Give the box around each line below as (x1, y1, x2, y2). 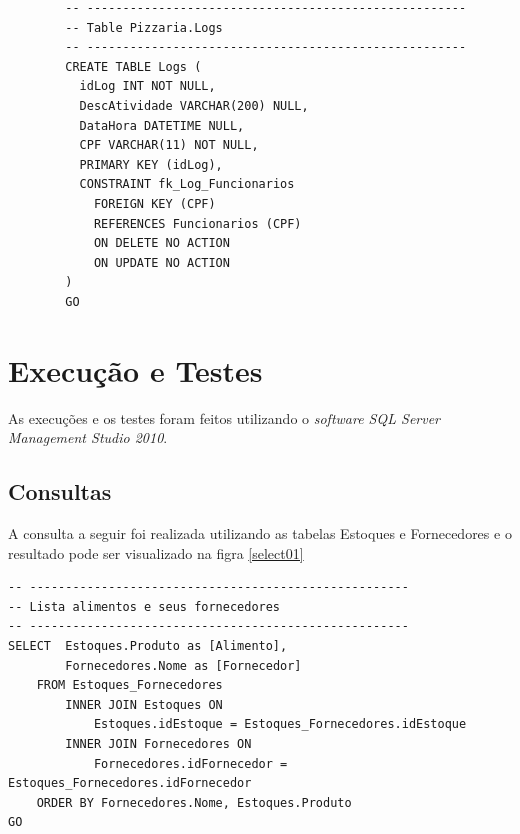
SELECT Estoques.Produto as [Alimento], (8, 638, 288, 653)
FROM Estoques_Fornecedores (36, 678, 223, 693)
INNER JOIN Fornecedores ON (65, 736, 252, 751)
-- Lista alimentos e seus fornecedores (8, 599, 281, 614)
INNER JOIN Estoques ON (65, 697, 223, 712)
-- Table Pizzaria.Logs (65, 20, 223, 35)
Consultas (8, 476, 112, 507)
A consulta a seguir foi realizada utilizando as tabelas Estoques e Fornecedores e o (8, 523, 512, 544)
